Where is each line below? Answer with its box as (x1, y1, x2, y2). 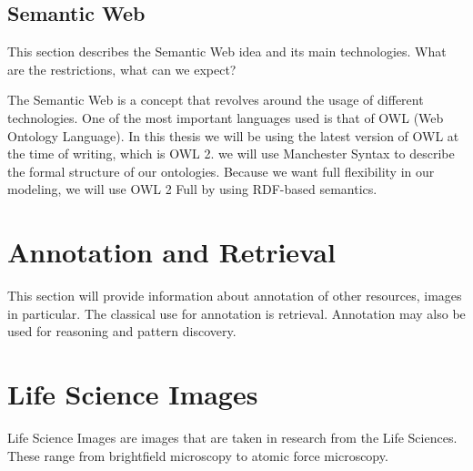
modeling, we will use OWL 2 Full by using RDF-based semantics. (7, 179, 377, 199)
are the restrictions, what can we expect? (7, 59, 236, 78)
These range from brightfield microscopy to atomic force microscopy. (7, 445, 388, 465)
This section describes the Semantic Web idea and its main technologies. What (7, 42, 447, 61)
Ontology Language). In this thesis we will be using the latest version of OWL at (7, 126, 459, 145)
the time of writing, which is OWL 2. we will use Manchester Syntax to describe (7, 144, 455, 163)
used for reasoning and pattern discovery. (7, 322, 236, 341)
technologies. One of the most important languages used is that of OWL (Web (7, 108, 444, 127)
